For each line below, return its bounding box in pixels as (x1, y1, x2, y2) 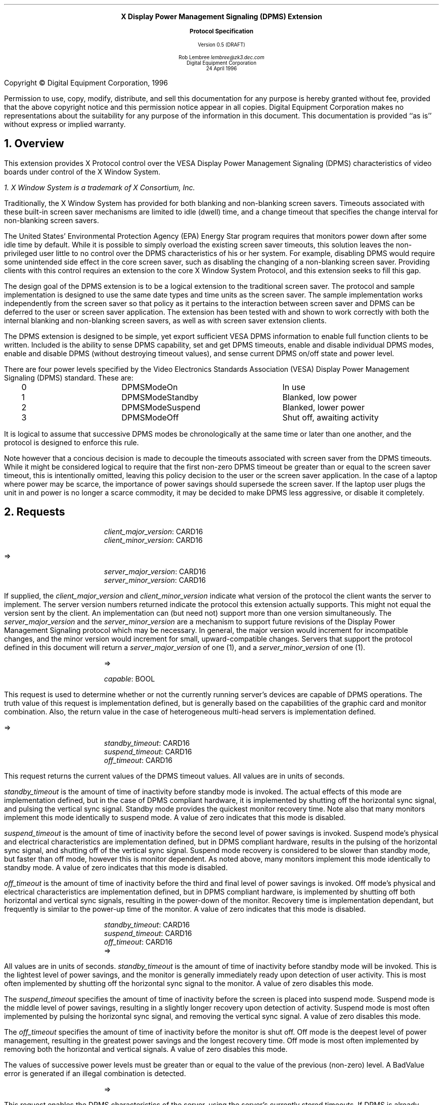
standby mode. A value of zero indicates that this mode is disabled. (4, 863, 228, 872)
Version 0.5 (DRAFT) (198, 42, 245, 48)
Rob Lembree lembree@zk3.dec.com (179, 55, 264, 60)
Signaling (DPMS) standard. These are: (4, 373, 134, 382)
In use (282, 381, 305, 392)
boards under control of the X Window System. (4, 167, 161, 176)
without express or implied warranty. (4, 120, 126, 129)
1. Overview (4, 137, 64, 150)
